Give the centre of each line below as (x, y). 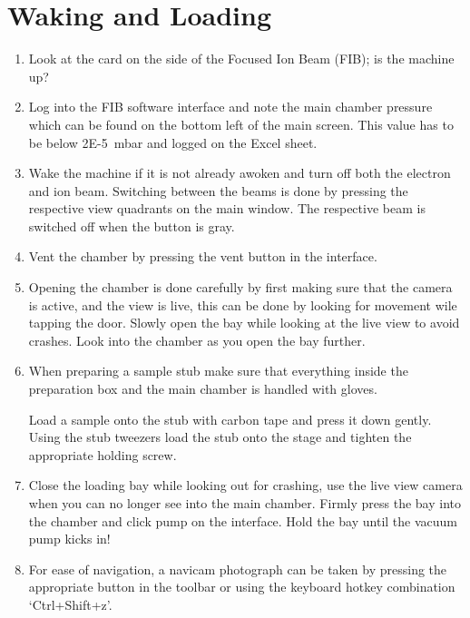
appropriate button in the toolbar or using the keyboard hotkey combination (242, 587)
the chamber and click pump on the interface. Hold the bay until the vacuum (243, 520)
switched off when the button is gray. (132, 226)
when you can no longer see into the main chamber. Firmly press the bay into (245, 503)
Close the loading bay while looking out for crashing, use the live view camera (245, 485)
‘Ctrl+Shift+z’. (70, 604)
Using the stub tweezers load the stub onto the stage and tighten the (220, 437)
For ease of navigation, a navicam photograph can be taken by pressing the (238, 569)
